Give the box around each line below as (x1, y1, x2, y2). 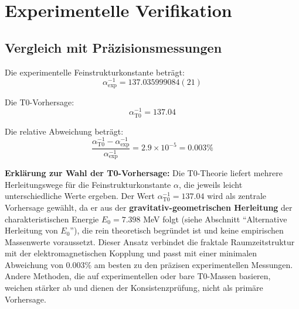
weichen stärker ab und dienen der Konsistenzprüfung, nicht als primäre (5, 281, 263, 294)
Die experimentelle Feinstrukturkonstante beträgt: (5, 66, 185, 78)
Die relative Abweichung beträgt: (5, 125, 124, 137)
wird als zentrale (207, 190, 267, 202)
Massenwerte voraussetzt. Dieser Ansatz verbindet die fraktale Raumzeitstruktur (5, 235, 295, 248)
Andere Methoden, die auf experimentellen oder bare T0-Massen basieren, (5, 270, 271, 282)
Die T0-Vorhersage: (5, 95, 74, 108)
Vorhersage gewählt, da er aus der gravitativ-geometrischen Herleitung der (5, 201, 293, 213)
